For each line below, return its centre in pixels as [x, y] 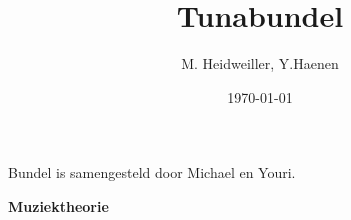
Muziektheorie [58, 205]
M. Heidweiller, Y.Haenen [260, 63]
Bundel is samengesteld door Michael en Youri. [152, 172]
